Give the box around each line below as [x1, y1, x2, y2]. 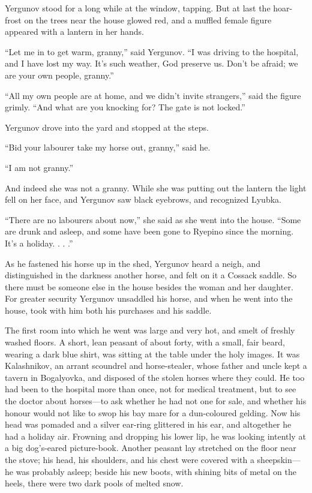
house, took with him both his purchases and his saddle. [5, 303, 212, 316]
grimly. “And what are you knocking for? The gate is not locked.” [5, 101, 245, 113]
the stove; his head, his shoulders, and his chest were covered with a [5, 453, 254, 465]
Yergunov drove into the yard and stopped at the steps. [5, 121, 209, 133]
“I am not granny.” [5, 161, 73, 173]
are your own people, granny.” [5, 68, 114, 81]
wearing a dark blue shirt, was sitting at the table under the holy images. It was [5, 347, 300, 360]
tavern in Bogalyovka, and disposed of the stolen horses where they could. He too [5, 371, 305, 383]
